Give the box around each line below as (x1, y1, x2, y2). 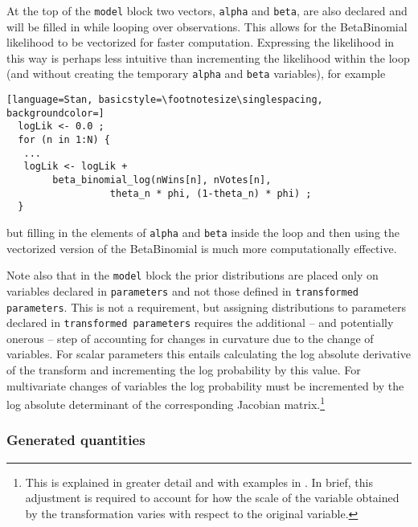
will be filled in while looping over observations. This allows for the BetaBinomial (6, 18, 408, 35)
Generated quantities (6, 430, 145, 450)
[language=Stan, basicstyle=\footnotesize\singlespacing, (6, 94, 323, 106)
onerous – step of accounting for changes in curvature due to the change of (6, 329, 374, 346)
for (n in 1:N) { (18, 134, 110, 146)
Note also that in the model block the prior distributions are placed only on (6, 267, 379, 284)
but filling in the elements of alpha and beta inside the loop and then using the (6, 224, 400, 240)
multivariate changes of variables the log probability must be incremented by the (6, 377, 404, 394)
